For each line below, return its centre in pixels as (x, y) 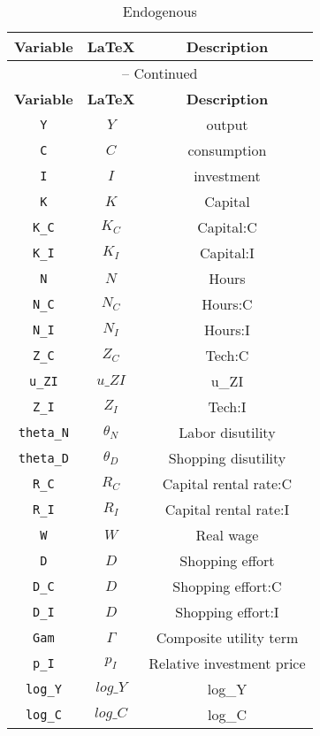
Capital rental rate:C (227, 483)
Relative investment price (227, 663)
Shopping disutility (227, 458)
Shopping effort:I (227, 612)
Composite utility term (227, 637)
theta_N (43, 432)
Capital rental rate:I (227, 509)
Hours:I (227, 330)
